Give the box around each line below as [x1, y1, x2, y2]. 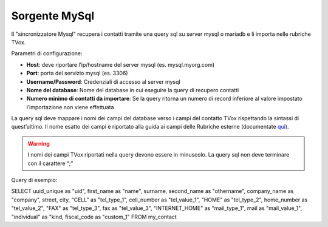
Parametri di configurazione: [11, 50, 83, 57]
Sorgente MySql [11, 9, 95, 22]
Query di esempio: [11, 177, 58, 184]
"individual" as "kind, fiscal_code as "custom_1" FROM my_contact [11, 213, 177, 220]
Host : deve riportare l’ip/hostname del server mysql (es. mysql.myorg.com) [26, 61, 215, 68]
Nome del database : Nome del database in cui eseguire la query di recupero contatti [26, 86, 239, 93]
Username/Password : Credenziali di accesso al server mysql [26, 78, 180, 85]
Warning [27, 140, 50, 147]
